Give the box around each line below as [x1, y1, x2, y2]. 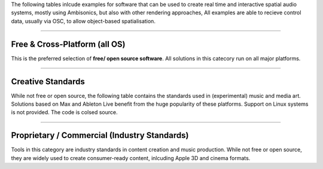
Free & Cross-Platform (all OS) [11, 39, 126, 49]
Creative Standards [11, 76, 85, 87]
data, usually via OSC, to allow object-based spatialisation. [11, 17, 156, 24]
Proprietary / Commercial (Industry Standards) [11, 130, 189, 140]
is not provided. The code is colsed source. [11, 109, 118, 116]
